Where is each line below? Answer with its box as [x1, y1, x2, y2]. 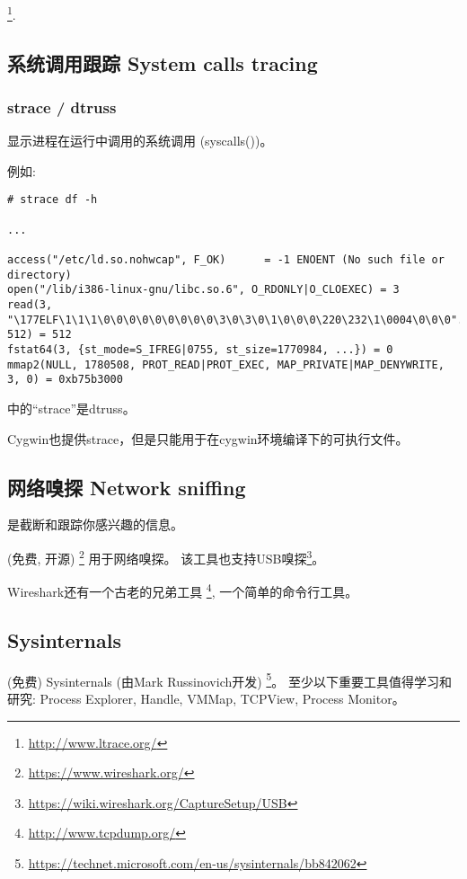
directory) [7, 268, 72, 281]
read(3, [7, 298, 53, 312]
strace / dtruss [7, 95, 117, 118]
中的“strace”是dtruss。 [7, 398, 136, 417]
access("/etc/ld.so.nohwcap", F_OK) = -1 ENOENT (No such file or [7, 253, 445, 267]
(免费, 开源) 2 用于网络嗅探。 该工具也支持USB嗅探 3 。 [7, 546, 325, 567]
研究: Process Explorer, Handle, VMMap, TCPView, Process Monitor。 [7, 688, 405, 707]
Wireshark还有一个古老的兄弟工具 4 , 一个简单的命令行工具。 [7, 580, 358, 600]
